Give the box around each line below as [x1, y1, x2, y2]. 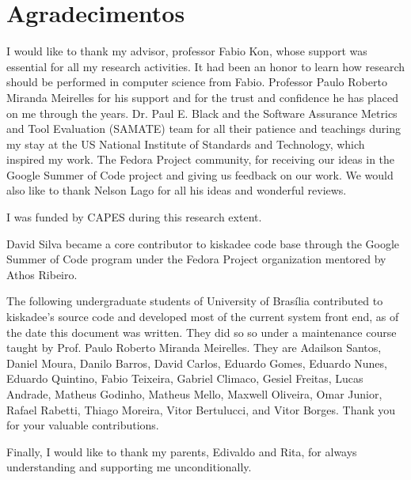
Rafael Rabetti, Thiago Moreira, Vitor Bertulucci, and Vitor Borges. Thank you [6, 401, 396, 418]
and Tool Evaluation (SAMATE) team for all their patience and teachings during [6, 120, 401, 137]
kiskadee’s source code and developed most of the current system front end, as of [6, 308, 399, 325]
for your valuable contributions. [6, 417, 159, 433]
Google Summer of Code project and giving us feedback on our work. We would [6, 166, 394, 183]
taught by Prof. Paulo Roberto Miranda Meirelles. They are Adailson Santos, [6, 339, 382, 356]
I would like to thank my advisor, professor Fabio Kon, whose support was [6, 43, 367, 59]
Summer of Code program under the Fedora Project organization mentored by [6, 251, 386, 267]
